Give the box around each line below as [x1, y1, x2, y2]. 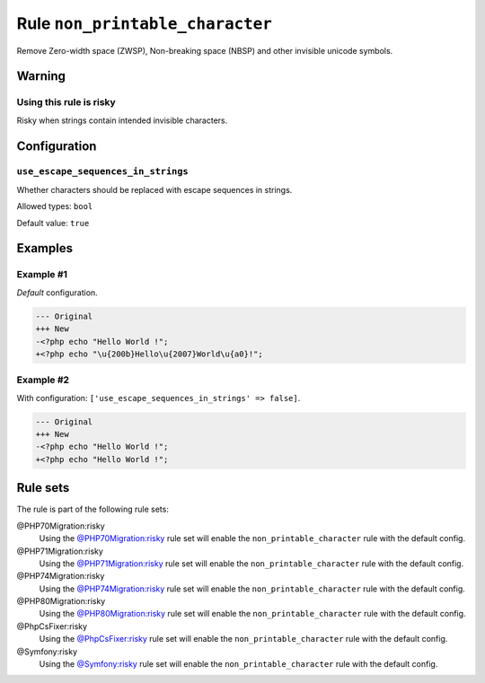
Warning [16, 68, 66, 84]
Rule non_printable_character [16, 13, 273, 33]
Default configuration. [16, 287, 98, 298]
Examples [16, 241, 74, 256]
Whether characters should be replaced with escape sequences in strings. [16, 184, 293, 195]
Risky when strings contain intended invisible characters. [16, 115, 228, 126]
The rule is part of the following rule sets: [16, 503, 170, 515]
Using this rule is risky [16, 96, 116, 109]
